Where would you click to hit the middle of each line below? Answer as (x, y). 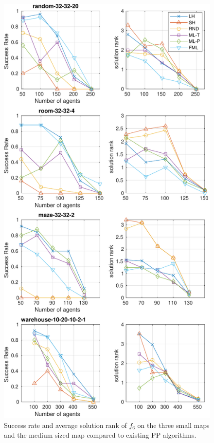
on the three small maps (173, 425)
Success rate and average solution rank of (65, 425)
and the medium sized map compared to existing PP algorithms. (100, 434)
